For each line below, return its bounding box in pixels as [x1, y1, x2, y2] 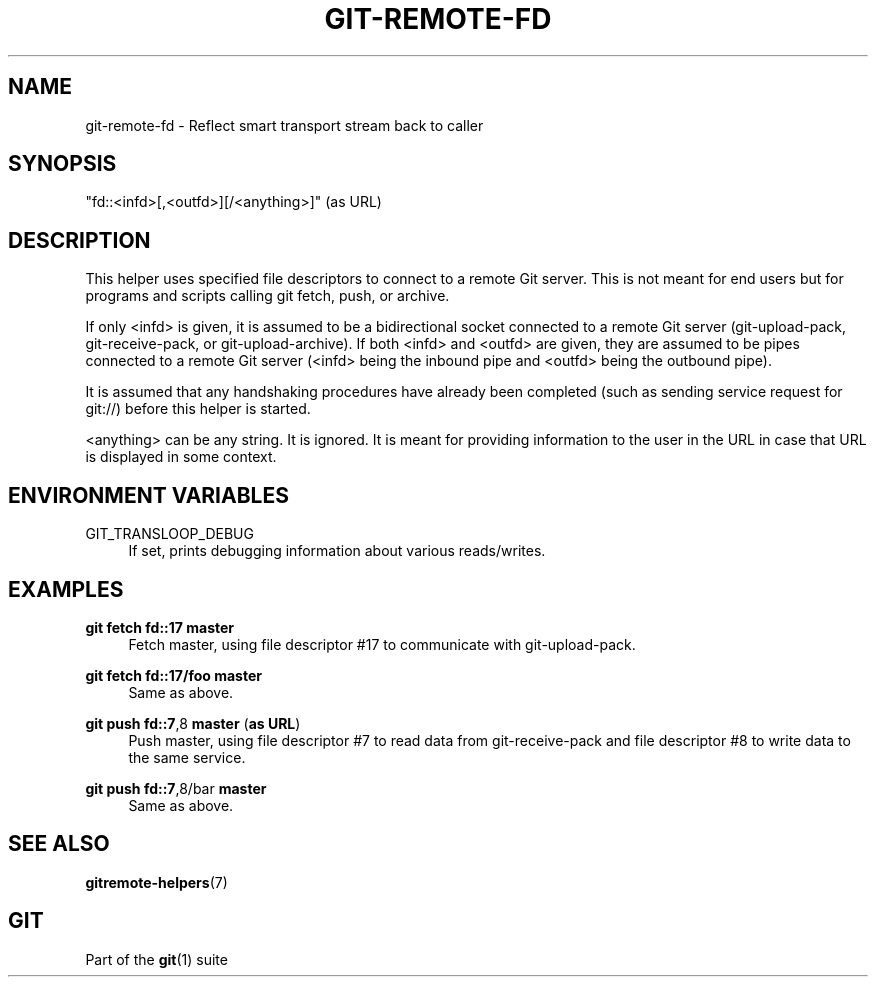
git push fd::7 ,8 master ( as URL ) [85, 714, 301, 732]
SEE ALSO [8, 831, 110, 857]
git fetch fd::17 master [85, 618, 235, 636]
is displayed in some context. [85, 448, 277, 466]
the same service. [128, 748, 246, 766]
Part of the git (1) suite [85, 950, 228, 968]
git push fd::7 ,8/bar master [85, 779, 267, 797]
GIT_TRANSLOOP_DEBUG [85, 525, 254, 543]
